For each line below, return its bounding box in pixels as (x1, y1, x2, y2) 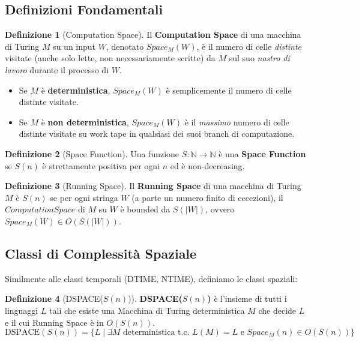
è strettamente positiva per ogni (42, 159, 160, 172)
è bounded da (120, 203, 170, 215)
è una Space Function (219, 147, 306, 160)
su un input (53, 40, 96, 52)
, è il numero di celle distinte (196, 40, 302, 52)
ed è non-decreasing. (170, 159, 245, 172)
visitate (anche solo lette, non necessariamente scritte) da (5, 52, 216, 64)
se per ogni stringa (50, 191, 118, 203)
